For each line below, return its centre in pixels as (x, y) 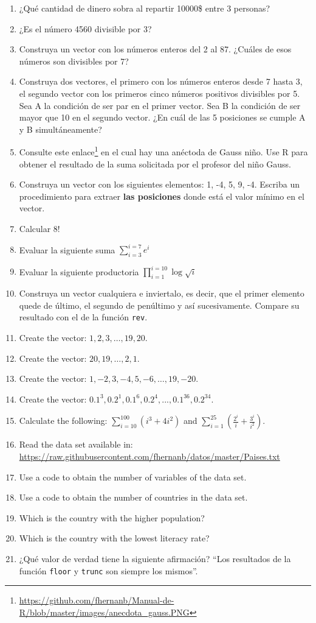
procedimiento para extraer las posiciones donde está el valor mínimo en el (162, 196)
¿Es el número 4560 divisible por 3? (85, 28)
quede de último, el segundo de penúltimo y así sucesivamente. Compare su (159, 305)
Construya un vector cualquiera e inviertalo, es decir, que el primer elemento (162, 293)
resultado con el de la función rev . (83, 317)
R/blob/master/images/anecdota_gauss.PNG (104, 612)
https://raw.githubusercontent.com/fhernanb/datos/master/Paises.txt (149, 456)
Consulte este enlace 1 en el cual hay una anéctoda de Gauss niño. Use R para (163, 151)
